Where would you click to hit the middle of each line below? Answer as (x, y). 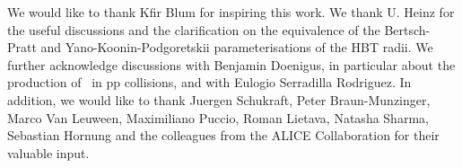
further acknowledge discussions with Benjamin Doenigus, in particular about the (231, 64)
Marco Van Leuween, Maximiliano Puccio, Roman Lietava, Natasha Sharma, (218, 117)
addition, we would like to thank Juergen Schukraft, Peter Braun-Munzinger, (219, 99)
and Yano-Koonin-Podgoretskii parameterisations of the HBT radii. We (237, 47)
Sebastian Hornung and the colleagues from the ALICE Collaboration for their (223, 135)
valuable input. (48, 152)
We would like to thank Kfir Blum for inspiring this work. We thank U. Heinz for (231, 12)
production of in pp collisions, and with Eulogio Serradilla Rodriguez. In (209, 82)
